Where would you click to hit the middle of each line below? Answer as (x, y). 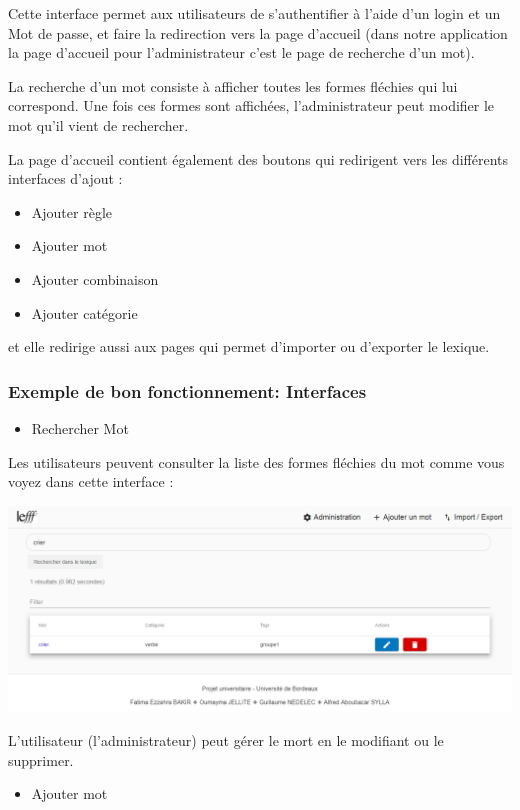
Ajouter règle (71, 211)
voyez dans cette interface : (91, 481)
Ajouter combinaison (95, 278)
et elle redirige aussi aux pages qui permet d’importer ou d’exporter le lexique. (249, 346)
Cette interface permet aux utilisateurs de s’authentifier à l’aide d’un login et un (254, 13)
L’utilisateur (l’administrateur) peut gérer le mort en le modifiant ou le (226, 740)
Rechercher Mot (80, 427)
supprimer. (41, 759)
